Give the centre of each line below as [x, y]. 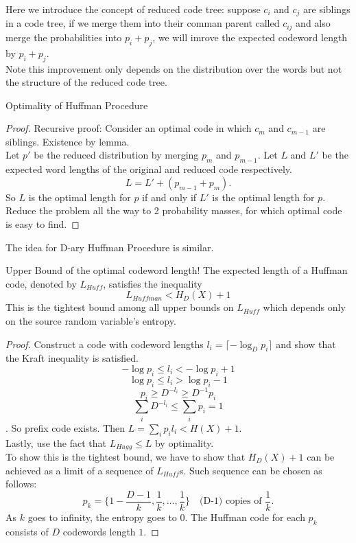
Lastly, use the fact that [56, 442]
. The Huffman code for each [245, 517]
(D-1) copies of [231, 501]
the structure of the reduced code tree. [86, 82]
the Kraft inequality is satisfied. [72, 358]
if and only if [169, 197]
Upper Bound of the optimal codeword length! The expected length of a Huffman [177, 270]
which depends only [304, 307]
